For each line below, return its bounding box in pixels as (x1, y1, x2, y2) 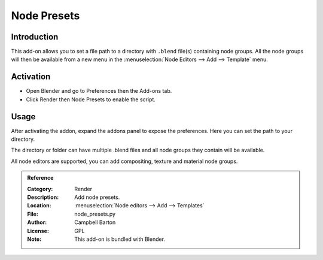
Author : (27, 219, 47, 226)
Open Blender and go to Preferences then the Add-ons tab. (26, 87, 172, 95)
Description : (27, 194, 59, 201)
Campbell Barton (74, 219, 116, 226)
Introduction (11, 32, 59, 42)
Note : (27, 235, 42, 243)
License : (27, 227, 49, 234)
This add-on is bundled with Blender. (74, 235, 166, 243)
